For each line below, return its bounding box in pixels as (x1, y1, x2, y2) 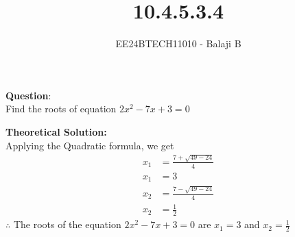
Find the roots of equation (5, 101, 117, 116)
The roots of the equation (13, 217, 121, 232)
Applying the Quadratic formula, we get (5, 138, 174, 152)
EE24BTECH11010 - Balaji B (115, 36, 241, 51)
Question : (5, 88, 51, 102)
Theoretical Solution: (5, 124, 107, 138)
